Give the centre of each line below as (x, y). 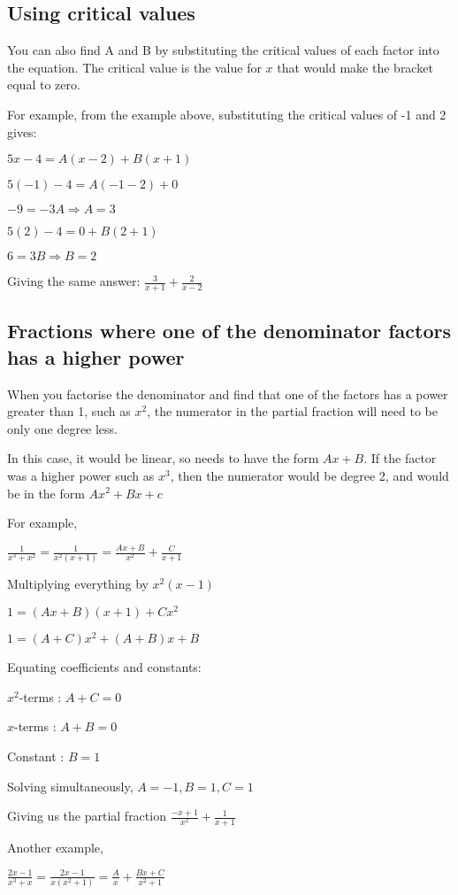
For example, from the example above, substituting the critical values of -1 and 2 (227, 114)
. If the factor (400, 458)
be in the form (46, 493)
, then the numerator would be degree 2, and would (309, 475)
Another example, (55, 847)
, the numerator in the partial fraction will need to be (292, 411)
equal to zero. (44, 85)
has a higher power (96, 356)
